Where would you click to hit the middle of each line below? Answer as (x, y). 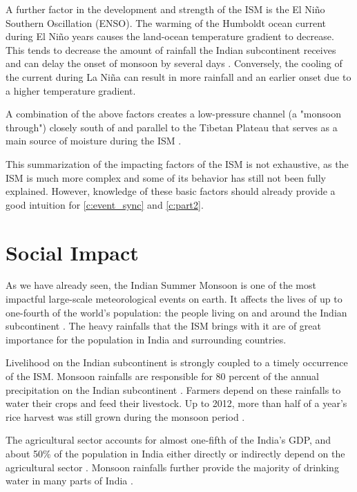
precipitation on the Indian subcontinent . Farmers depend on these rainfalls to (173, 389)
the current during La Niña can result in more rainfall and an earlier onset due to (178, 76)
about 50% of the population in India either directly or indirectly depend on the (175, 453)
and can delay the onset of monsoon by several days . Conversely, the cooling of (174, 63)
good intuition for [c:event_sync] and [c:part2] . (105, 204)
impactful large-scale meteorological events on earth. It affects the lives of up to (174, 299)
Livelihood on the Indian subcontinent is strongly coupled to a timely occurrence (177, 362)
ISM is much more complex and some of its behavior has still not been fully (166, 177)
